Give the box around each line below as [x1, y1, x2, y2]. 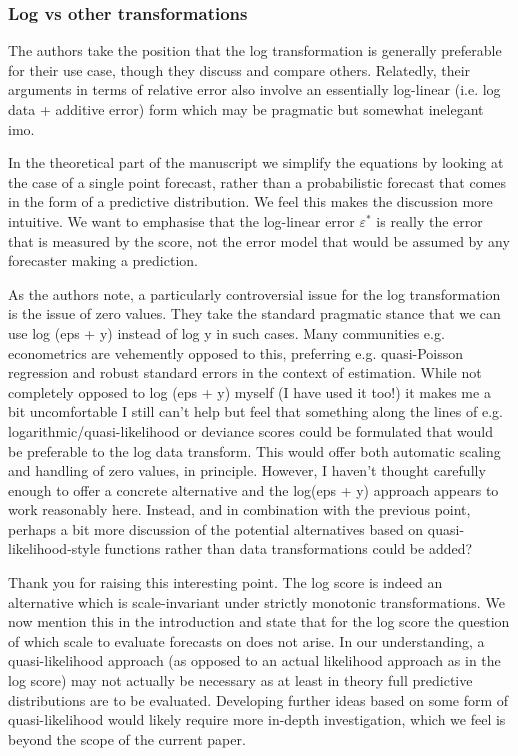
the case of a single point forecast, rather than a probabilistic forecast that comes [8, 171, 507, 192]
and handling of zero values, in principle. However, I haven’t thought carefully [8, 460, 486, 481]
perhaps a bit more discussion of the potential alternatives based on [8, 518, 424, 539]
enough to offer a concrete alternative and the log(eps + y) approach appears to [8, 479, 499, 500]
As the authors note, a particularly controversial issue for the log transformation [8, 283, 501, 304]
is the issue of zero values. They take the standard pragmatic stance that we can [8, 303, 501, 324]
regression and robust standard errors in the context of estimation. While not [8, 362, 482, 383]
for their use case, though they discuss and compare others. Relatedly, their [8, 59, 471, 80]
